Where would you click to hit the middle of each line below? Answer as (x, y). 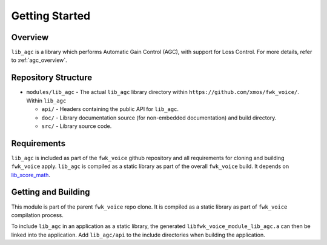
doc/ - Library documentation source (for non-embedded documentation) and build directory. (159, 118)
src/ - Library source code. (77, 126)
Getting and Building (51, 192)
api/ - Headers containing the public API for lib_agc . (110, 109)
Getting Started (51, 16)
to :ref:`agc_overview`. (39, 60)
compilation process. (37, 215)
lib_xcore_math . (31, 175)
